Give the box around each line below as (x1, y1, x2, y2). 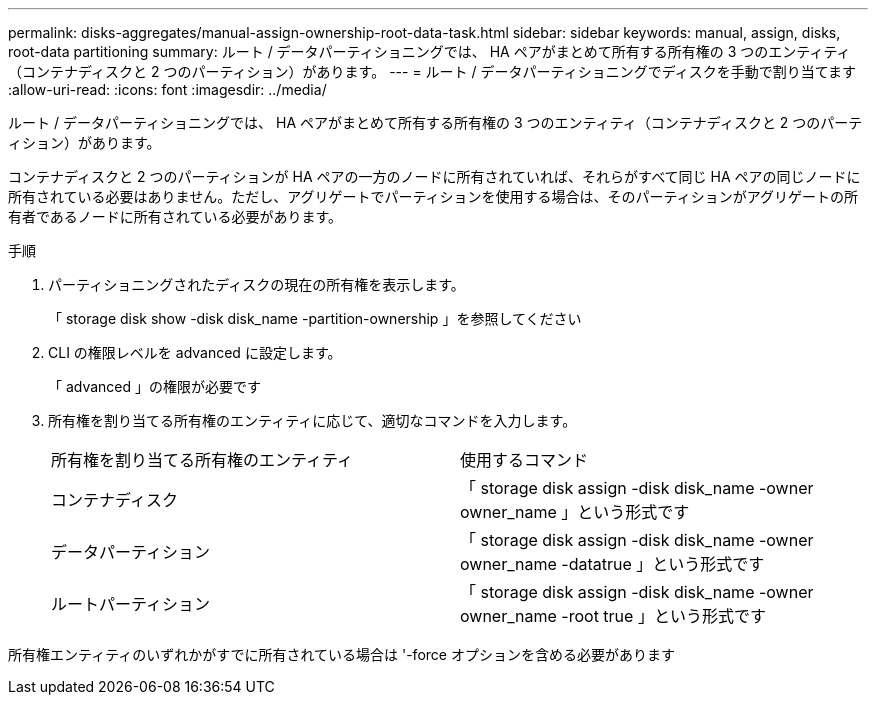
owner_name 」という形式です (460, 502, 690, 522)
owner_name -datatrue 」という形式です (460, 554, 765, 574)
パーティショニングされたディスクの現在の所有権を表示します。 (48, 276, 465, 293)
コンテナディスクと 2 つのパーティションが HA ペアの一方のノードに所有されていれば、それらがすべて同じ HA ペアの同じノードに (8, 168, 861, 185)
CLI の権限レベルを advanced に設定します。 (48, 344, 342, 361)
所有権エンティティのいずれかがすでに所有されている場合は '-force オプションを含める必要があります (8, 646, 675, 663)
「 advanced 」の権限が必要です (48, 378, 262, 395)
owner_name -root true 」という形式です (460, 606, 766, 626)
